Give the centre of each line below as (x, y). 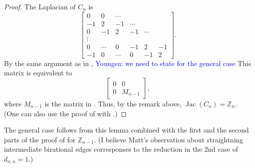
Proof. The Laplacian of (40, 6)
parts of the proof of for (40, 139)
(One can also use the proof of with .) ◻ (65, 113)
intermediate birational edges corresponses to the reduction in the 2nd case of (121, 149)
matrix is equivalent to (38, 73)
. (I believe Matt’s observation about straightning (168, 139)
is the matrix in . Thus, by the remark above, (113, 103)
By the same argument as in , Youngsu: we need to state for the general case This (127, 63)
